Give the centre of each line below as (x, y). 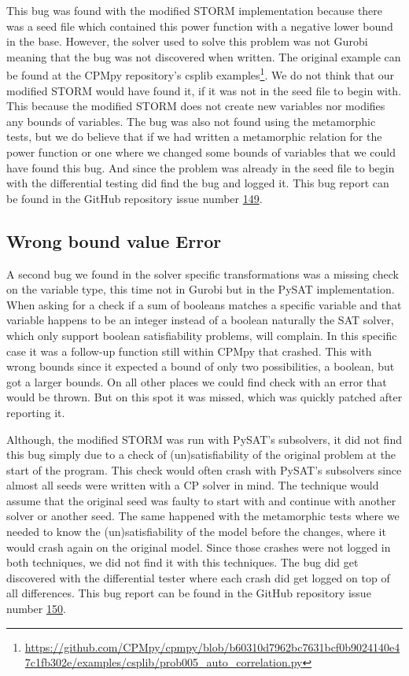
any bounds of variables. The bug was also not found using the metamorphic (191, 121)
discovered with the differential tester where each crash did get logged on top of (198, 577)
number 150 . (36, 609)
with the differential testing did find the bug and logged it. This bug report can (198, 183)
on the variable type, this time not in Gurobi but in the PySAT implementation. (201, 289)
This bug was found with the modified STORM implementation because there (195, 10)
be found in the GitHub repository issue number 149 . (134, 198)
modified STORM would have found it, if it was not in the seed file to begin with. (204, 90)
